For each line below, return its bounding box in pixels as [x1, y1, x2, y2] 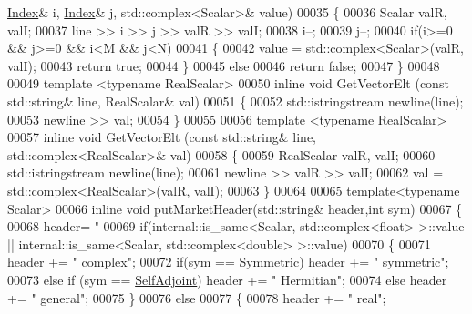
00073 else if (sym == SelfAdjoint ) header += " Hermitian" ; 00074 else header [7, 269, 447, 289]
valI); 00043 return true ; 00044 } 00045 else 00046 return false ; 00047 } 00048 [7, 56, 440, 75]
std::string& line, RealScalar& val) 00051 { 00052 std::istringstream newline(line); [7, 91, 464, 110]
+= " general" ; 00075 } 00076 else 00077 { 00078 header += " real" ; [7, 288, 386, 307]
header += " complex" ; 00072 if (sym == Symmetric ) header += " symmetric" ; [7, 252, 449, 271]
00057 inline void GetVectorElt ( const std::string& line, [7, 127, 317, 147]
